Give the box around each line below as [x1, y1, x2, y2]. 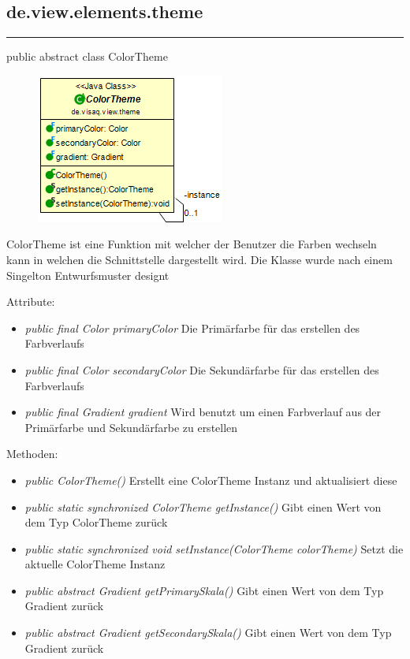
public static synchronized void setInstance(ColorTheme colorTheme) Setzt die [24, 540, 404, 557]
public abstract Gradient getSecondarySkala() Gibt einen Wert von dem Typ [24, 624, 392, 641]
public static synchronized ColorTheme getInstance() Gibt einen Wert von [24, 498, 382, 515]
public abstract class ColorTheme [6, 48, 168, 65]
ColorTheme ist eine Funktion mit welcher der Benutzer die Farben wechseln [6, 236, 377, 252]
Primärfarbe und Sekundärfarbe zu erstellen [24, 419, 238, 435]
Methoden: [6, 445, 58, 462]
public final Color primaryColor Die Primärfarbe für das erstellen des [24, 319, 360, 336]
